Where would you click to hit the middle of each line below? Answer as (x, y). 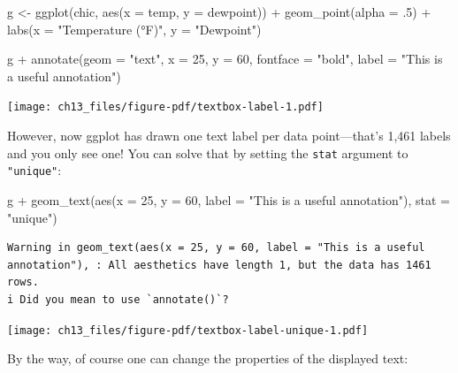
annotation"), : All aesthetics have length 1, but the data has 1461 (219, 265)
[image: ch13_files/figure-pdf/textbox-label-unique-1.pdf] (188, 330)
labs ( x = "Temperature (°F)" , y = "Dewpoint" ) (134, 29)
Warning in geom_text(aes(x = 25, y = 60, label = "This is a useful (216, 248)
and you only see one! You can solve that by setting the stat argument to (208, 152)
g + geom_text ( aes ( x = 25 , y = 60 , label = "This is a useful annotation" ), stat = (229, 199)
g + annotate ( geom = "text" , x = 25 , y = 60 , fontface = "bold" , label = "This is (225, 59)
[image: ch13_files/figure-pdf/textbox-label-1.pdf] (165, 107)
